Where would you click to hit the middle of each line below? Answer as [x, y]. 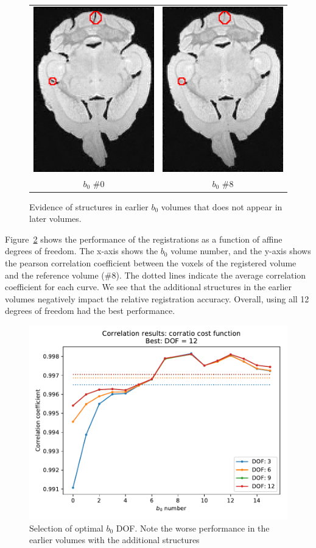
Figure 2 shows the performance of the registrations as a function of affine [144, 239]
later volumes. [55, 219]
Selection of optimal [66, 528]
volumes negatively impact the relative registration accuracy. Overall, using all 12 [157, 298]
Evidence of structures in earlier [89, 206]
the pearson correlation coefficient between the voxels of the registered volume [151, 263]
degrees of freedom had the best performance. [90, 311]
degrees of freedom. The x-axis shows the [82, 251]
